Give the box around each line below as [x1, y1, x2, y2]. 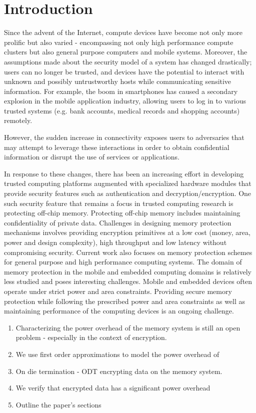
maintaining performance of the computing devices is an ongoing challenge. [4, 305, 234, 316]
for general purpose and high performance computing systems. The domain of [4, 256, 242, 267]
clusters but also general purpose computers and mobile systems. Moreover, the [4, 46, 247, 57]
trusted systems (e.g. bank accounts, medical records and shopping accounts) [4, 105, 240, 115]
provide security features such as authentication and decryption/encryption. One [4, 188, 251, 198]
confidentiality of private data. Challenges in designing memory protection [4, 217, 231, 227]
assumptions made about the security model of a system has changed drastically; [4, 56, 252, 66]
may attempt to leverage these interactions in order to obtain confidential [4, 141, 229, 152]
